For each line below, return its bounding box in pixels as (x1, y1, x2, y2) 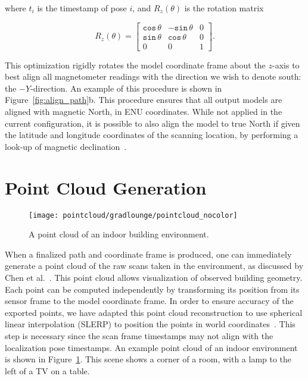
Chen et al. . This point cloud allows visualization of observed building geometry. (5, 271, 303, 283)
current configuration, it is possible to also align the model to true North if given (5, 117, 300, 129)
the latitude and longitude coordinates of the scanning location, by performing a (5, 129, 298, 141)
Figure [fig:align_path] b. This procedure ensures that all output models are (5, 93, 282, 106)
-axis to (272, 58, 300, 71)
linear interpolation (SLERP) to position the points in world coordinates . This (5, 318, 295, 330)
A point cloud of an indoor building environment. (29, 228, 209, 240)
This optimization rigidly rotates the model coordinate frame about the (5, 58, 266, 71)
